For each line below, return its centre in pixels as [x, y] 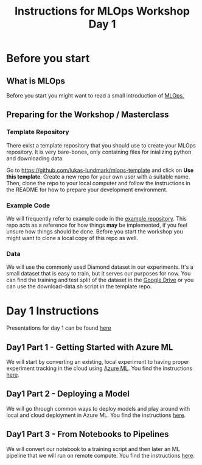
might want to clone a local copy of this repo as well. [72, 238]
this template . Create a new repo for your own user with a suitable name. [98, 176]
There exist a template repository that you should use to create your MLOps [101, 145]
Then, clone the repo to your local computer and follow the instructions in [98, 183]
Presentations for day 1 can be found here [59, 328]
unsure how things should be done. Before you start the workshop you [95, 231]
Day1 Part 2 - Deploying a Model [68, 394]
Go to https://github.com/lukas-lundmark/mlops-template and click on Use [100, 170]
